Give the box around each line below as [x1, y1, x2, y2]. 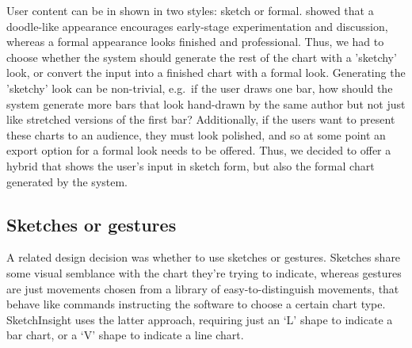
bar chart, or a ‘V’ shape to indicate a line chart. [6, 327, 244, 343]
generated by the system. [6, 173, 128, 189]
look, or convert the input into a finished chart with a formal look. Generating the [6, 64, 406, 81]
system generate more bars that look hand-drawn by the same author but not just [6, 95, 406, 112]
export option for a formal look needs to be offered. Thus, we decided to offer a [6, 142, 391, 159]
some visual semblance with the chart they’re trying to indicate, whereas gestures [6, 264, 402, 281]
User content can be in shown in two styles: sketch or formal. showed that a [6, 2, 374, 18]
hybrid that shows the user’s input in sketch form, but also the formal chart [6, 157, 375, 174]
